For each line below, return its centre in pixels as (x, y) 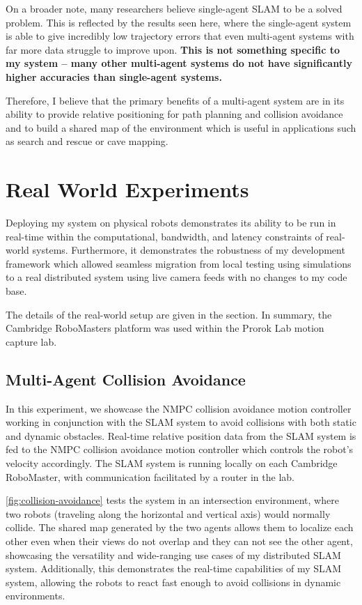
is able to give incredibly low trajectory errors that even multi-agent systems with (180, 36)
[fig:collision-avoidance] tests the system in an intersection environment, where (172, 500)
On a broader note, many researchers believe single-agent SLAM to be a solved (174, 8)
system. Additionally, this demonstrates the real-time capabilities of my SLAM (174, 568)
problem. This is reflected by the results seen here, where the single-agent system (179, 22)
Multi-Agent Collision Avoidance (126, 379)
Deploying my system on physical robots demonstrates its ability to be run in (171, 223)
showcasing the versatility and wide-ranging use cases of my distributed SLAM (173, 554)
